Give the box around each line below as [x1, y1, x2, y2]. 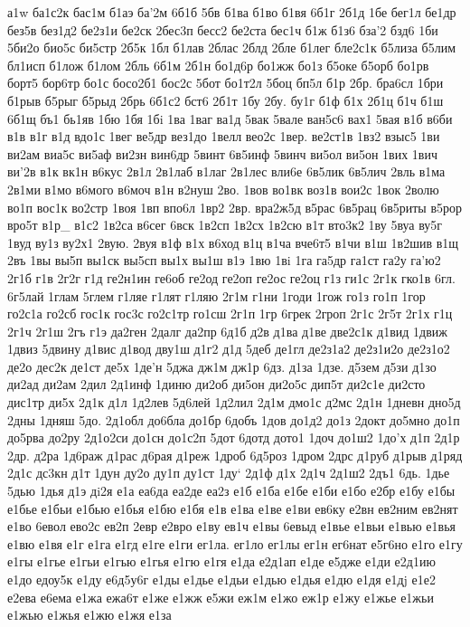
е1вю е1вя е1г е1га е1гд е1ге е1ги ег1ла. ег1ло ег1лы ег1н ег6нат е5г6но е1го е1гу [7, 534, 463, 553]
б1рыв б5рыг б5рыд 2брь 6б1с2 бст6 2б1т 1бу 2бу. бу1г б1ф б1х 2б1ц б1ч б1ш [7, 90, 444, 109]
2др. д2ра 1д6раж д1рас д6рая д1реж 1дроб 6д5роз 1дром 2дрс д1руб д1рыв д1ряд [7, 445, 463, 464]
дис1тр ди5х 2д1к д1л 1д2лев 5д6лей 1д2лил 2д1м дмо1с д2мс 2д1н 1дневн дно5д [7, 393, 461, 412]
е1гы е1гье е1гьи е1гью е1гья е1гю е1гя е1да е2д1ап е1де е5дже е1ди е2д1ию [7, 552, 436, 571]
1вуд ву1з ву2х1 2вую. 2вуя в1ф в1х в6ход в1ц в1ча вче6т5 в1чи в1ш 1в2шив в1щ [7, 233, 459, 252]
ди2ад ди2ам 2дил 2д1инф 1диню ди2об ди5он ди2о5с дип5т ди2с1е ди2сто [7, 375, 426, 394]
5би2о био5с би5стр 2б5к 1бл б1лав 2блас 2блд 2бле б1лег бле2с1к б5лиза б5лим [7, 38, 456, 57]
